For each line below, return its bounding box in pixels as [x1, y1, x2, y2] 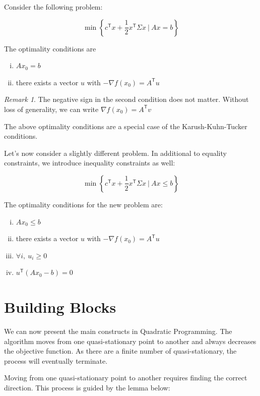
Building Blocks [4, 297, 116, 317]
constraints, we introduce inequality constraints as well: [4, 157, 175, 168]
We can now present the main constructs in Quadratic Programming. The [4, 326, 232, 336]
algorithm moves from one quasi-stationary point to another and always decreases [4, 335, 256, 346]
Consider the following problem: [4, 2, 103, 12]
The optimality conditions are [4, 43, 96, 53]
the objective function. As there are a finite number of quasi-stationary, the [4, 346, 237, 356]
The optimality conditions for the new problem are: [4, 199, 163, 209]
